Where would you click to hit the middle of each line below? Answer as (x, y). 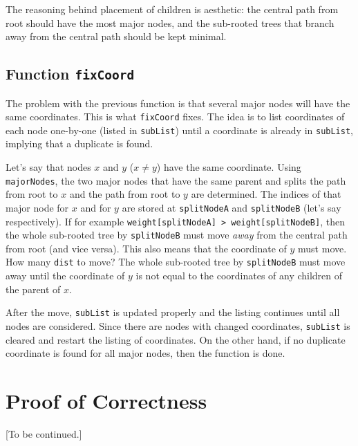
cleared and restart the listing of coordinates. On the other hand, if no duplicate (176, 339)
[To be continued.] (44, 433)
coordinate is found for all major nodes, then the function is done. (145, 353)
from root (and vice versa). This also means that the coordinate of (146, 248)
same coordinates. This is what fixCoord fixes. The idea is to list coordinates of (175, 117)
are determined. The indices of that (266, 194)
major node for (37, 207)
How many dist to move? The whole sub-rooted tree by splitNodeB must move (176, 262)
